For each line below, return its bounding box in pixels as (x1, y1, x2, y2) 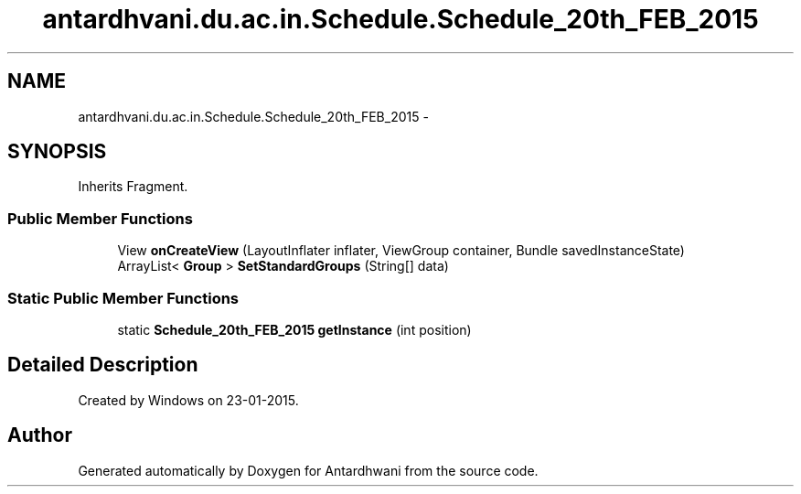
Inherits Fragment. (78, 178, 188, 195)
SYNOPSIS (7, 140, 107, 164)
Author (7, 424, 72, 447)
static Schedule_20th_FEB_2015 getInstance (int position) (117, 321, 472, 338)
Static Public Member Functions (7, 288, 240, 307)
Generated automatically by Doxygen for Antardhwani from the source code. (78, 462, 539, 478)
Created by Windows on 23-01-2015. (78, 392, 299, 408)
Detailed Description (7, 353, 198, 377)
